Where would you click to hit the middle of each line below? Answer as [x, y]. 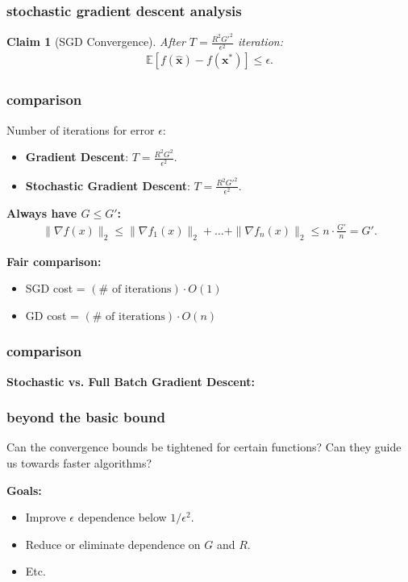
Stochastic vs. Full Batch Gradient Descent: [131, 381]
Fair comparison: [54, 261]
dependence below [122, 517]
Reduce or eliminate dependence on [113, 544]
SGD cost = [55, 288]
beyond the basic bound [86, 417]
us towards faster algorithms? [79, 463]
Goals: [24, 490]
